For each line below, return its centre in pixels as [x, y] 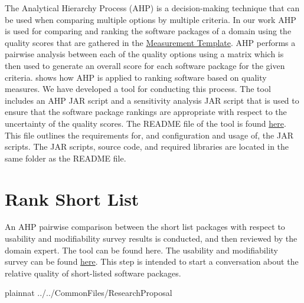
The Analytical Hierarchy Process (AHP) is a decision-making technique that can [152, 8]
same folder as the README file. [66, 158]
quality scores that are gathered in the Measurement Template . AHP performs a [150, 42]
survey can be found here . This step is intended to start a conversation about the [152, 261]
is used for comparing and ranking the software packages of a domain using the [148, 31]
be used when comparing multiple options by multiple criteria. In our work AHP [151, 19]
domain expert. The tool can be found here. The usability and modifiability [141, 250]
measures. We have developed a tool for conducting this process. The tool [138, 89]
